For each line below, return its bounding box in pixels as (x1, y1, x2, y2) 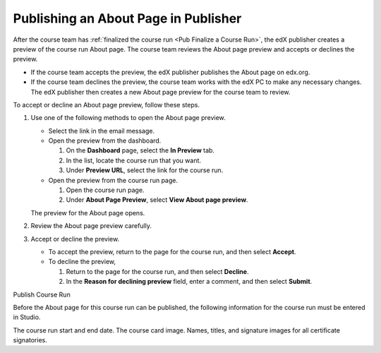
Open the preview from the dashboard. (48, 136, 162, 145)
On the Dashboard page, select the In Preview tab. (66, 146, 215, 155)
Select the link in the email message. (48, 126, 155, 135)
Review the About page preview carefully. (30, 222, 152, 230)
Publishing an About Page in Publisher (13, 11, 242, 26)
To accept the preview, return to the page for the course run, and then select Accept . (48, 247, 296, 256)
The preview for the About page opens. (30, 208, 145, 217)
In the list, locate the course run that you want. (66, 156, 201, 164)
